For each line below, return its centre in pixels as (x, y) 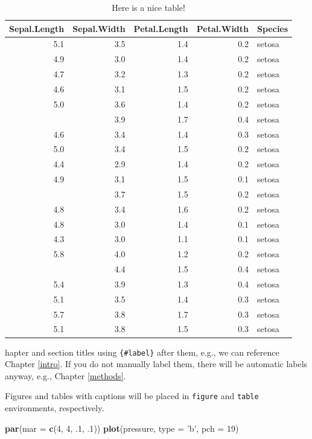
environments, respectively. (55, 408)
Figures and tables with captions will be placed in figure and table (132, 396)
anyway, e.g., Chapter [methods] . (65, 375)
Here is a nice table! (148, 7)
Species (273, 28)
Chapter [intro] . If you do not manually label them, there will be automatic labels (156, 364)
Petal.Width (223, 28)
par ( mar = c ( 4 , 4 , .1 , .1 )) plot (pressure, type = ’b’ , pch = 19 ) (122, 428)
